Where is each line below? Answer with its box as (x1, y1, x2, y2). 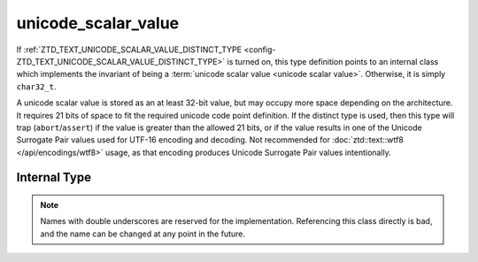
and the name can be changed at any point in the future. (40, 228, 246, 239)
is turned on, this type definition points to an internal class (227, 56, 439, 66)
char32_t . (16, 81, 57, 92)
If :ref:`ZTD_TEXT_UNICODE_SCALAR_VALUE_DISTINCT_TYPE (16, 44, 243, 55)
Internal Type (16, 170, 92, 185)
